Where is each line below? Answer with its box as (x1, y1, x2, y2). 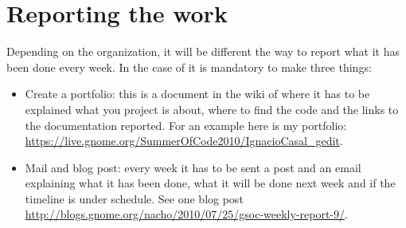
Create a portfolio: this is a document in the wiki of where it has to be (25, 85, 370, 102)
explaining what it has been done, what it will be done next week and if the (25, 175, 396, 191)
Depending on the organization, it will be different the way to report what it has (6, 43, 400, 60)
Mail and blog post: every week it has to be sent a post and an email (25, 159, 361, 175)
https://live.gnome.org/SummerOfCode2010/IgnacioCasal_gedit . (25, 132, 343, 149)
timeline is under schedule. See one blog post (25, 190, 244, 206)
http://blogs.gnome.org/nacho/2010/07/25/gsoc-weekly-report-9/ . (25, 206, 348, 222)
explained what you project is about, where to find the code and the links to (25, 100, 399, 117)
